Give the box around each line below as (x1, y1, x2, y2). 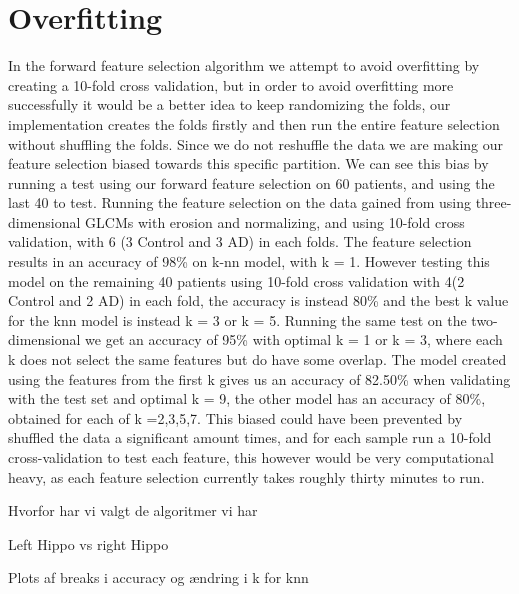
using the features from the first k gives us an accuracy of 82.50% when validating (8, 368, 511, 389)
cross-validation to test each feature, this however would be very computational (8, 447, 494, 467)
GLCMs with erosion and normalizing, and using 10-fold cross (85, 211, 465, 232)
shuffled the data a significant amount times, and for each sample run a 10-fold (8, 427, 492, 448)
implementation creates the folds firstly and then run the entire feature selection (8, 113, 500, 134)
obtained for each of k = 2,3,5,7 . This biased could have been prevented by (8, 407, 463, 428)
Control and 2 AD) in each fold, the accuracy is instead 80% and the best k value (8, 290, 509, 311)
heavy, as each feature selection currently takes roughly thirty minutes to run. (8, 466, 485, 487)
